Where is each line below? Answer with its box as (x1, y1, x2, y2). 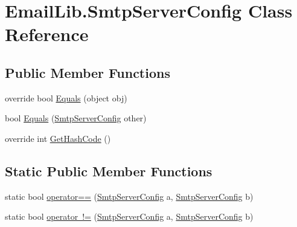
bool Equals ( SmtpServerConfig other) (5, 112, 147, 124)
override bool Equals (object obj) (5, 91, 127, 104)
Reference (5, 22, 89, 46)
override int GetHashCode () (5, 132, 111, 144)
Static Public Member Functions (5, 161, 212, 180)
